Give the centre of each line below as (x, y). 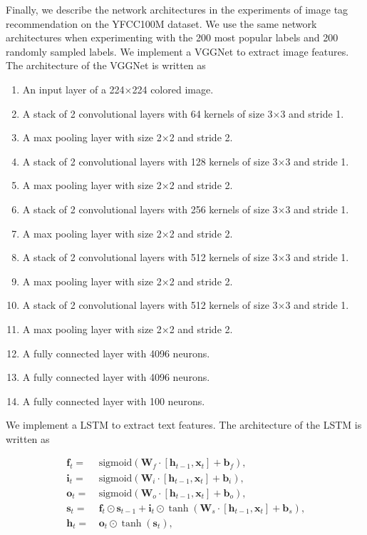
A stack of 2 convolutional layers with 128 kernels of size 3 (150, 161)
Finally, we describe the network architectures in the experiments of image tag (177, 9)
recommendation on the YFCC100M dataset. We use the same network (161, 23)
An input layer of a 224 (73, 89)
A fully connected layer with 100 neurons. (114, 401)
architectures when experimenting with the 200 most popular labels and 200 (172, 37)
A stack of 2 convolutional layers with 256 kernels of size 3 (150, 209)
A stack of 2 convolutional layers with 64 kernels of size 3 (148, 113)
